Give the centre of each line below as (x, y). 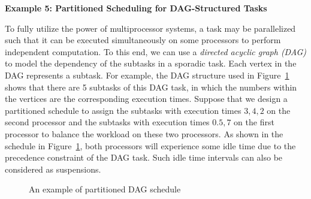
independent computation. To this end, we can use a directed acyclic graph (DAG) (156, 51)
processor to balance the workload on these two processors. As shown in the (144, 133)
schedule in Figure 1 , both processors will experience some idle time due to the (150, 145)
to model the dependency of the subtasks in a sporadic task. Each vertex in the (151, 63)
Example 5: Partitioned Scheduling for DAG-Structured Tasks (136, 8)
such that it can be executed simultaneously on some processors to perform (143, 40)
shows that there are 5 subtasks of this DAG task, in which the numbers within (151, 87)
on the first (254, 122)
